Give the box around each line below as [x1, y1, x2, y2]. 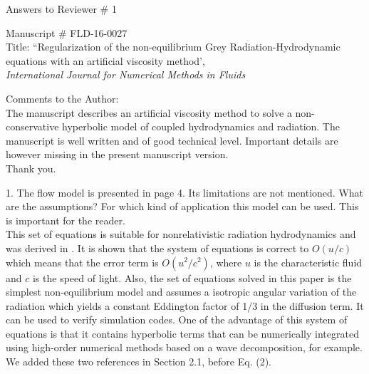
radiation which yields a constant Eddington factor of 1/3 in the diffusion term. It [6, 298, 364, 313]
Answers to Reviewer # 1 [6, 1, 117, 16]
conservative [6, 119, 59, 134]
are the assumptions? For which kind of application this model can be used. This [6, 199, 359, 214]
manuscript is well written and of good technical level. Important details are [6, 133, 338, 147]
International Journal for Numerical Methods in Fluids [6, 67, 246, 82]
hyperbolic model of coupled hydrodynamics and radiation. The [62, 119, 340, 134]
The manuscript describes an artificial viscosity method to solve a [6, 105, 292, 120]
